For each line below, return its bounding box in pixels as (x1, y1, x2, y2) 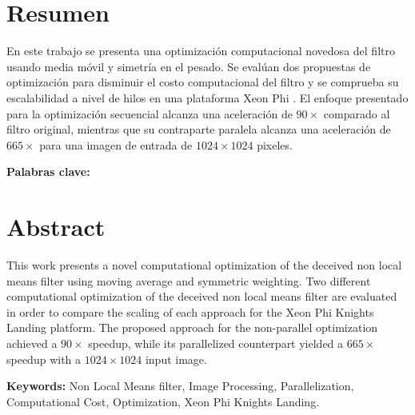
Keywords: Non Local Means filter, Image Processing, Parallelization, (6, 377, 354, 394)
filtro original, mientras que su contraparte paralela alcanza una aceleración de (6, 121, 391, 138)
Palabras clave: (6, 163, 90, 180)
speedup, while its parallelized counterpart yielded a (88, 334, 344, 351)
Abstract (6, 210, 106, 243)
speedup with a (6, 350, 82, 367)
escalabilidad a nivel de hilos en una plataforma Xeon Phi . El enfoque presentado (6, 89, 409, 106)
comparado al (323, 105, 390, 122)
